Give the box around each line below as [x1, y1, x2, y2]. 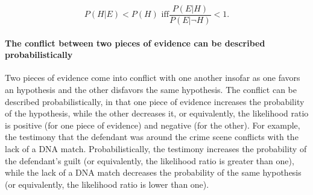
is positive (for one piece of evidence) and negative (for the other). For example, [5, 118, 300, 131]
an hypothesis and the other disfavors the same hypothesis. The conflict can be [5, 83, 297, 96]
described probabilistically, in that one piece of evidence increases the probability [5, 95, 305, 107]
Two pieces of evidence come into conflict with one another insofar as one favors [5, 71, 300, 84]
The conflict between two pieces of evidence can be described [5, 36, 265, 49]
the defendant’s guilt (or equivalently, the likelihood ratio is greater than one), [5, 154, 294, 167]
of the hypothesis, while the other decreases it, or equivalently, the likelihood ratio [5, 107, 309, 120]
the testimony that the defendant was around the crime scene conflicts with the [5, 130, 299, 143]
